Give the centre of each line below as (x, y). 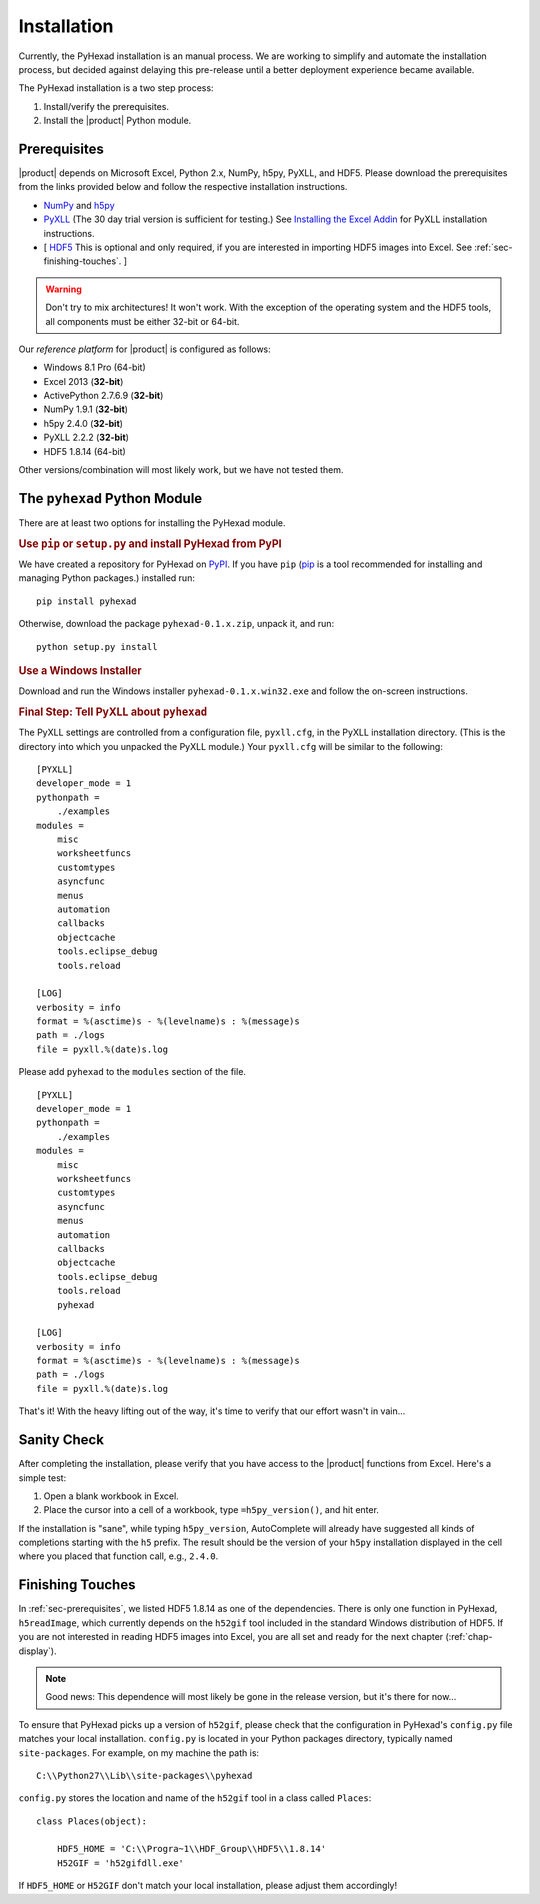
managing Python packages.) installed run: (106, 578)
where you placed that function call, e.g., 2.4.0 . (118, 1556)
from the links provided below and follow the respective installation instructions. (183, 187)
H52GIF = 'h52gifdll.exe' (120, 1863)
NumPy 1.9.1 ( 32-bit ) (86, 409)
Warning (63, 289)
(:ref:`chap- (469, 1637)
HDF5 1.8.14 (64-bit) (85, 451)
